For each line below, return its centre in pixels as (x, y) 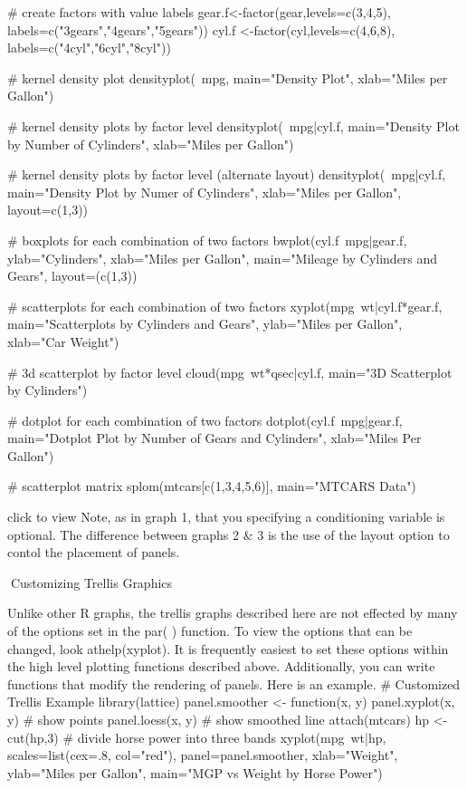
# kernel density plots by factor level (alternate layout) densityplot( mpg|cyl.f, (227, 174)
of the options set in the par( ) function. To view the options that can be (210, 631)
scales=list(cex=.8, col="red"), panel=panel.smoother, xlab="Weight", (203, 755)
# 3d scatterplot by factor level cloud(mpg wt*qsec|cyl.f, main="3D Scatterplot (230, 372)
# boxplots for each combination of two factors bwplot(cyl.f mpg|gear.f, (207, 240)
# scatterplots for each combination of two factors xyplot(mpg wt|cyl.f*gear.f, (225, 306)
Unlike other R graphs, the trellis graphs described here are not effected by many (233, 613)
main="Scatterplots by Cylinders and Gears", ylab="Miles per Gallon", (205, 324)
